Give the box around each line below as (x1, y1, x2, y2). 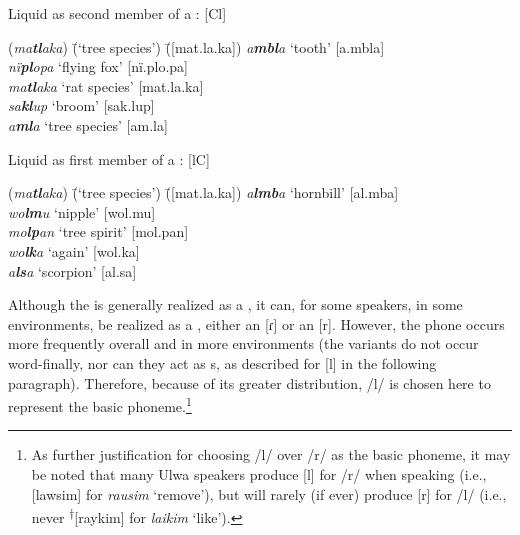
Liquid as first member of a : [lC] (8, 148, 210, 169)
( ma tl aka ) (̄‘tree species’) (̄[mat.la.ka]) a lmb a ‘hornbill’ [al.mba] (8, 182, 399, 203)
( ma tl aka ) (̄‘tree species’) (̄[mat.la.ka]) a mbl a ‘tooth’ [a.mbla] (8, 36, 385, 57)
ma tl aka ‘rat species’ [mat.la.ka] (8, 75, 204, 96)
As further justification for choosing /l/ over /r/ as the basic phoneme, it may (31, 444, 511, 465)
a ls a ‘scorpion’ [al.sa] (8, 260, 137, 281)
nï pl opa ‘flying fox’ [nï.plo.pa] (8, 56, 189, 77)
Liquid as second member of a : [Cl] (8, 3, 227, 23)
